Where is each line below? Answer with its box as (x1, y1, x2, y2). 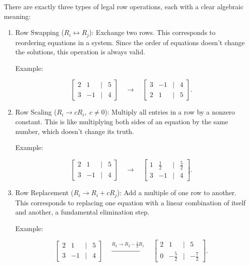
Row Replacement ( (15, 187, 74, 198)
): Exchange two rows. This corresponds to (89, 27, 216, 37)
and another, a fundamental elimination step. (15, 207, 149, 217)
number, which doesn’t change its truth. (15, 126, 134, 136)
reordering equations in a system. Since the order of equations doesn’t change (15, 37, 245, 47)
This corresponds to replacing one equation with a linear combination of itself (15, 197, 246, 207)
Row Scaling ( (15, 107, 57, 117)
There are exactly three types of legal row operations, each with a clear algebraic (4, 1, 244, 11)
